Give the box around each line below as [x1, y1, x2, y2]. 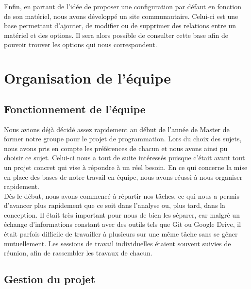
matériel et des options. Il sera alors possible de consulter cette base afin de [4, 30, 228, 40]
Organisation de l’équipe [4, 68, 171, 88]
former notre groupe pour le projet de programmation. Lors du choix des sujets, [4, 134, 242, 144]
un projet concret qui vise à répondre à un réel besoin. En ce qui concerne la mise [4, 162, 248, 172]
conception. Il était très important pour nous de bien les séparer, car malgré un [4, 209, 240, 220]
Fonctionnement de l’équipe [4, 101, 146, 116]
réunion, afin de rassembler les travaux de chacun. [4, 248, 152, 258]
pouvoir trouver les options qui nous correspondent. [4, 39, 157, 50]
